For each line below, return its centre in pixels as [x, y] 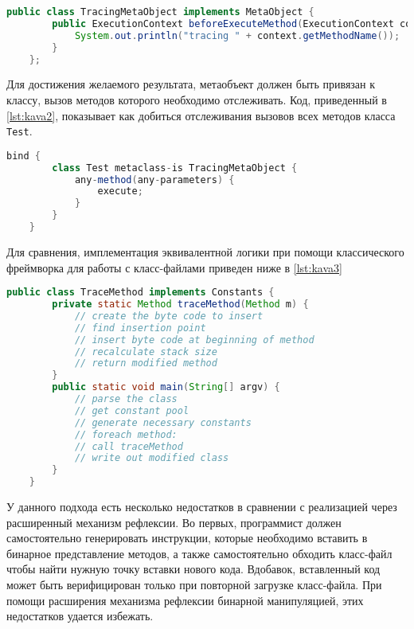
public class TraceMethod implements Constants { [141, 293]
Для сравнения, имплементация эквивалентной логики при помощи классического [205, 251]
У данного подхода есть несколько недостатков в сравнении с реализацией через [202, 506]
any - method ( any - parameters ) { [154, 180]
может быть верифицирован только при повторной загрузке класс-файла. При [194, 584]
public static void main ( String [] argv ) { [166, 387]
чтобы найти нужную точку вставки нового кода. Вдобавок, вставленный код [193, 569]
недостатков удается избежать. [80, 616]
